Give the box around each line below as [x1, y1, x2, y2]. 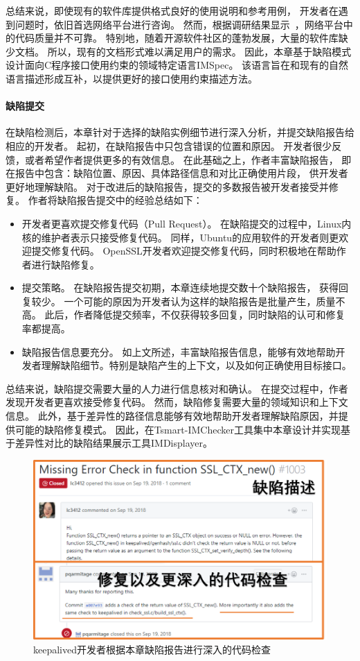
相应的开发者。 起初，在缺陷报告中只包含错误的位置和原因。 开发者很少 [6, 138, 332, 153]
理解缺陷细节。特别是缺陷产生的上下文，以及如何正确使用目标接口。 [41, 358, 352, 372]
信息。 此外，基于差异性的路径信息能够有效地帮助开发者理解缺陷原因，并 [6, 409, 339, 423]
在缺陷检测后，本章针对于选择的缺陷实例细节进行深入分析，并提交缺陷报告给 [6, 125, 354, 139]
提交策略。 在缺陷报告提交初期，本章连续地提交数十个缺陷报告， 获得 [21, 280, 339, 295]
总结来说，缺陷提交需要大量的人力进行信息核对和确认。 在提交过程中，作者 [6, 381, 348, 395]
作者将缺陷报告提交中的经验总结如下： [28, 193, 203, 207]
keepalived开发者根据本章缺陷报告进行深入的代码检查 [33, 642, 271, 656]
